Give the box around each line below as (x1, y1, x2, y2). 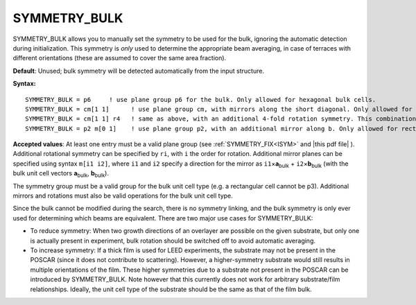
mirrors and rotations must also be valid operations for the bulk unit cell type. (12, 191, 234, 200)
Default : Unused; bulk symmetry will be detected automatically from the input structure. (12, 67, 265, 75)
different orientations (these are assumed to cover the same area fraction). (12, 54, 227, 62)
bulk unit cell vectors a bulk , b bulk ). (12, 169, 109, 180)
